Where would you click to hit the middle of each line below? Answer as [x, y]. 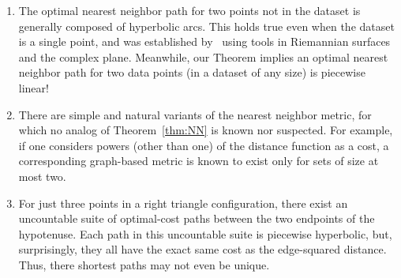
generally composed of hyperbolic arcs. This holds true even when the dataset [206, 26]
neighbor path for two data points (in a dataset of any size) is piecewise [192, 72]
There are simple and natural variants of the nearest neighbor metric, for [195, 114]
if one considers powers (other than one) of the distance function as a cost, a [204, 145]
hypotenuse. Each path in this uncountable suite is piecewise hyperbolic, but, [205, 233]
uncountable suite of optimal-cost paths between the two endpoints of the [197, 218]
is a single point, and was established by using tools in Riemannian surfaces [204, 41]
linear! [34, 87]
